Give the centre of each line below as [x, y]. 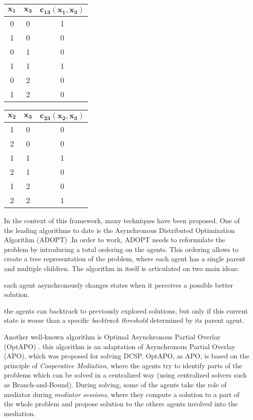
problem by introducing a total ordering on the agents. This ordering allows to [121, 249]
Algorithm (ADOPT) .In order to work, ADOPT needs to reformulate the [115, 240]
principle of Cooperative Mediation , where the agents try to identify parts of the [123, 365]
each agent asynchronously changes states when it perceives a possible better [119, 284]
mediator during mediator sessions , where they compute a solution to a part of [122, 394]
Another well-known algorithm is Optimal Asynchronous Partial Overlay [112, 336]
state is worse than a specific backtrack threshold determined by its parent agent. [124, 320]
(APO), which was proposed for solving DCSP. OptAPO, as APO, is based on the [127, 356]
